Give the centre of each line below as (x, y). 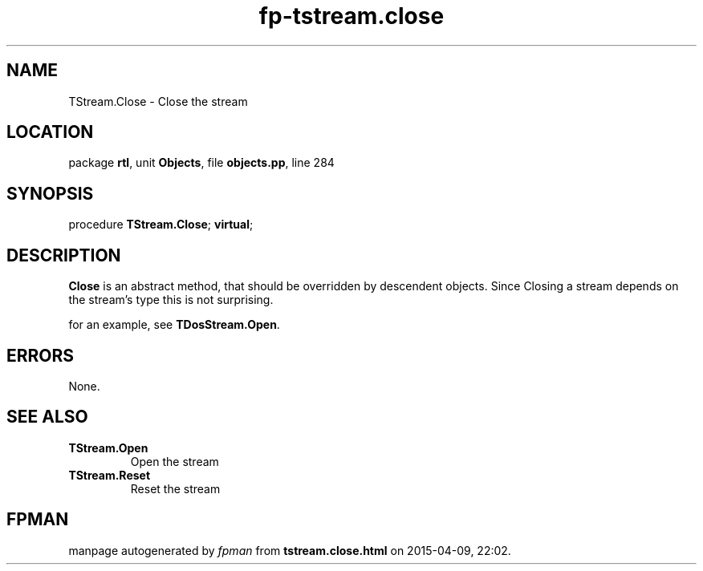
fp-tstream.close (351, 16)
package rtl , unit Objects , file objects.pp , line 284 (201, 163)
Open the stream (175, 461)
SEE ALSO (47, 417)
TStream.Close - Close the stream (158, 101)
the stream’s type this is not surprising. (171, 300)
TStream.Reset (110, 475)
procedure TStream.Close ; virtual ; (161, 225)
